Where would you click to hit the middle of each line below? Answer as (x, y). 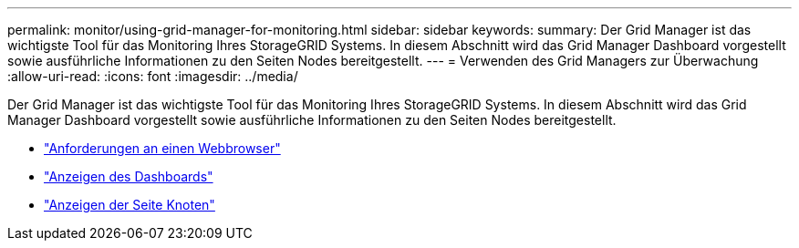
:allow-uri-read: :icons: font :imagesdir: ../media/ (153, 76)
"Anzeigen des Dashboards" (129, 176)
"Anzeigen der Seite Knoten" (130, 205)
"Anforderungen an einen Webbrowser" (162, 148)
